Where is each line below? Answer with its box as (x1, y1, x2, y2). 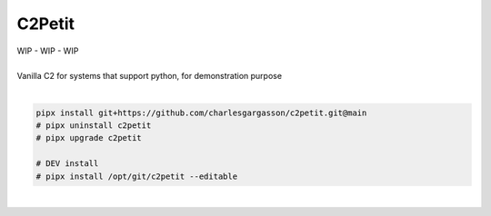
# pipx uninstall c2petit (35, 121, 152, 131)
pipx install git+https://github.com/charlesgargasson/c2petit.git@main (35, 107, 367, 118)
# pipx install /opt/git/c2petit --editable (35, 171, 238, 182)
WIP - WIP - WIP (16, 45, 79, 56)
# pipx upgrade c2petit (35, 133, 143, 143)
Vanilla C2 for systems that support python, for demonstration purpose (16, 71, 282, 82)
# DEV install (35, 159, 99, 169)
